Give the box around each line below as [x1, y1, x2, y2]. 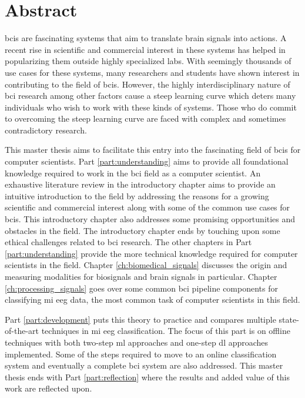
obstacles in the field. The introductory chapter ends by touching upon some [5, 224, 280, 236]
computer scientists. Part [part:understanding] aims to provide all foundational [5, 155, 289, 168]
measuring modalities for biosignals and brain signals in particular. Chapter [5, 270, 277, 282]
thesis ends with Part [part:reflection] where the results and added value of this [5, 370, 290, 383]
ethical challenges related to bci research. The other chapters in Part [5, 236, 252, 248]
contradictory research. [5, 123, 87, 136]
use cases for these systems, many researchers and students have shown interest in [5, 66, 300, 78]
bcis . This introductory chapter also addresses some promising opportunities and [5, 213, 296, 225]
